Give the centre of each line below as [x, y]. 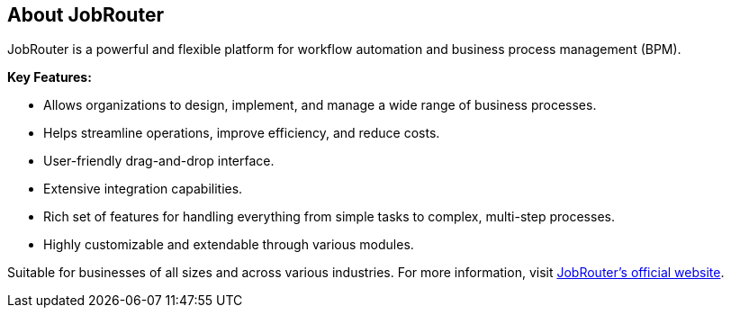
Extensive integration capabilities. [143, 189]
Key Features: [50, 77]
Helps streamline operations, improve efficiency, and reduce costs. [242, 133]
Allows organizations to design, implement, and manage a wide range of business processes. [320, 105]
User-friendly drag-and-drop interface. [159, 161]
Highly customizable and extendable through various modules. [229, 245]
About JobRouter [86, 15]
